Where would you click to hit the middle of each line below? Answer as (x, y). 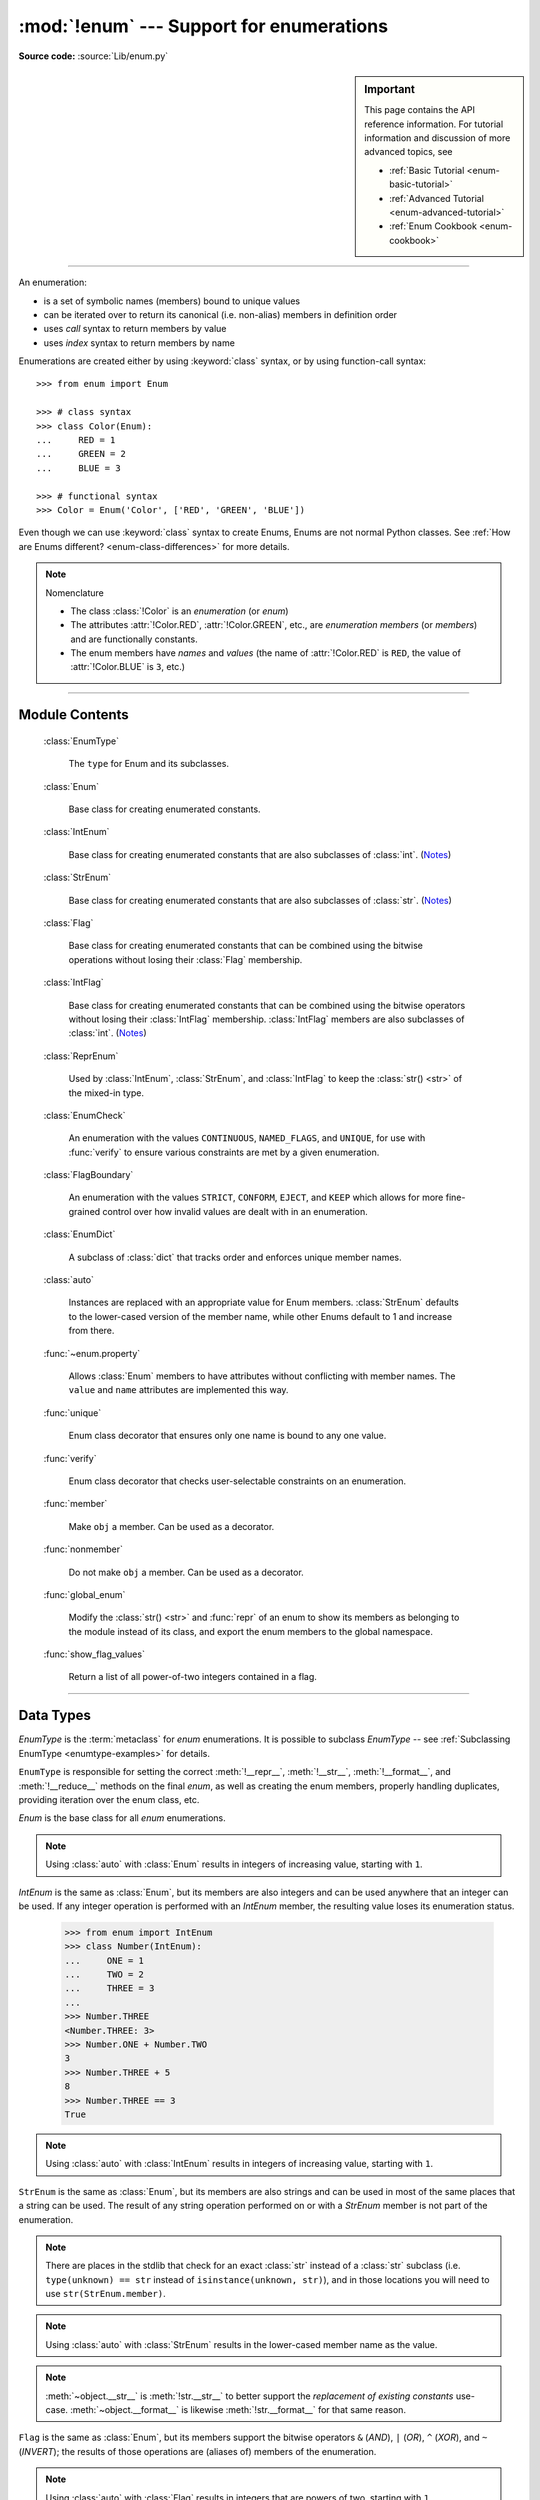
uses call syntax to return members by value (135, 329)
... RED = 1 (76, 440)
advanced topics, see (408, 152)
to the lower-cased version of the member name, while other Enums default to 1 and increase (260, 1316)
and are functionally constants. (134, 639)
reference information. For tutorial (434, 124)
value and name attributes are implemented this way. (178, 1390)
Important (389, 89)
